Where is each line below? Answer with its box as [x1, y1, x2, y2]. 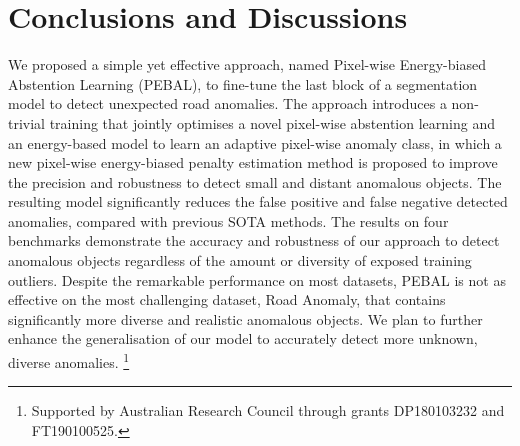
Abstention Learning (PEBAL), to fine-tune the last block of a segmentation [8, 73, 478, 94]
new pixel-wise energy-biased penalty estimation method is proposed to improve [8, 152, 498, 173]
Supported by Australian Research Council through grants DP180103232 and [31, 400, 505, 421]
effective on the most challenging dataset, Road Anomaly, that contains [8, 289, 446, 310]
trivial [8, 112, 46, 133]
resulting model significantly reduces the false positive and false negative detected [8, 191, 508, 212]
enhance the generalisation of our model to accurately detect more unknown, [8, 328, 478, 349]
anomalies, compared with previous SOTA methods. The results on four [8, 210, 449, 231]
